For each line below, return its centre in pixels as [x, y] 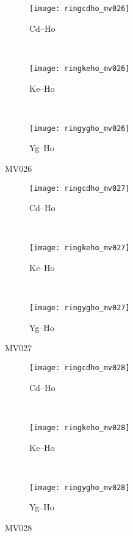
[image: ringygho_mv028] [80, 487]
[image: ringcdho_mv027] [80, 188]
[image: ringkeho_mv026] [80, 68]
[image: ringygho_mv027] [80, 308]
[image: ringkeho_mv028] [80, 427]
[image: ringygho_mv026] [80, 128]
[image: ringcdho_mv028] [80, 368]
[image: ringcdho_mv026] [80, 9]
